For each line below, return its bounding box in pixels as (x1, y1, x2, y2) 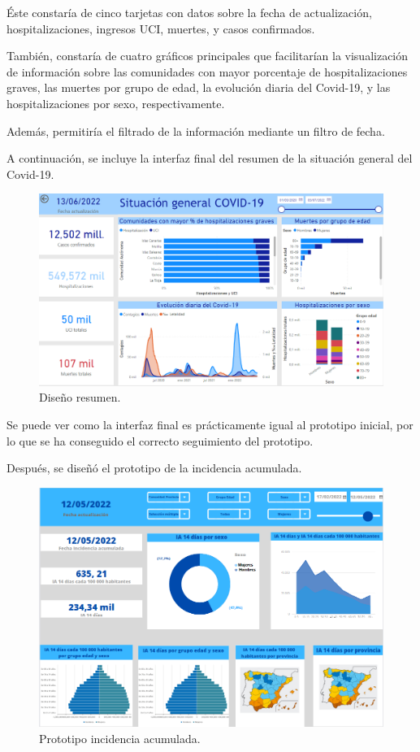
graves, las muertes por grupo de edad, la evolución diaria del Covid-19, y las (6, 79, 391, 96)
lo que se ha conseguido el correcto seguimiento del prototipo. (6, 432, 314, 449)
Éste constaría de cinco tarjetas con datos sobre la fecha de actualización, (6, 4, 372, 20)
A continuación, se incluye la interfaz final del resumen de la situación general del (6, 150, 413, 167)
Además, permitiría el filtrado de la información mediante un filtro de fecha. (6, 122, 385, 139)
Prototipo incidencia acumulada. (39, 729, 201, 746)
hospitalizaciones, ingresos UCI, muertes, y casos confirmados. (6, 20, 315, 37)
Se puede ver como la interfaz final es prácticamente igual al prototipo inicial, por (6, 415, 414, 433)
